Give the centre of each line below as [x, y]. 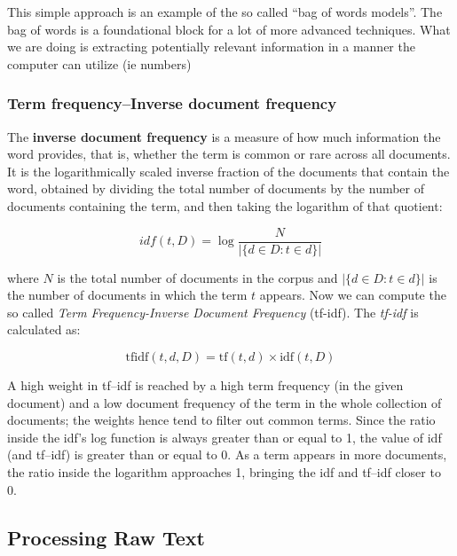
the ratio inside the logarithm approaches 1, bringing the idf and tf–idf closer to [224, 471]
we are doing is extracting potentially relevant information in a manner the [211, 47]
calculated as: [44, 329]
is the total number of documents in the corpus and [197, 277]
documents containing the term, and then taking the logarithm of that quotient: [225, 205]
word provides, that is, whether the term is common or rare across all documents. [229, 154]
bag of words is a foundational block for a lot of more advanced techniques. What [229, 29]
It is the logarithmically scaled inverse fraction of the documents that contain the [228, 171]
